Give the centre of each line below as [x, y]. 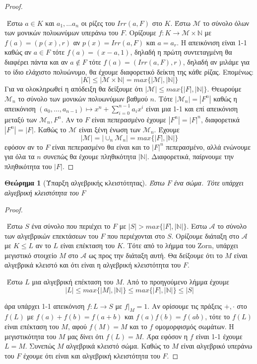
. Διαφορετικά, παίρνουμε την [191, 156]
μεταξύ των [21, 119]
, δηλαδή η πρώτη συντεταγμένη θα [181, 52]
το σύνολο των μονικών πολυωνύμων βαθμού [83, 98]
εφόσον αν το [24, 146]
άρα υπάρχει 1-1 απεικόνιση [45, 306]
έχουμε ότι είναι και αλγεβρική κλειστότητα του [92, 355]
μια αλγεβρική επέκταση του [73, 282]
